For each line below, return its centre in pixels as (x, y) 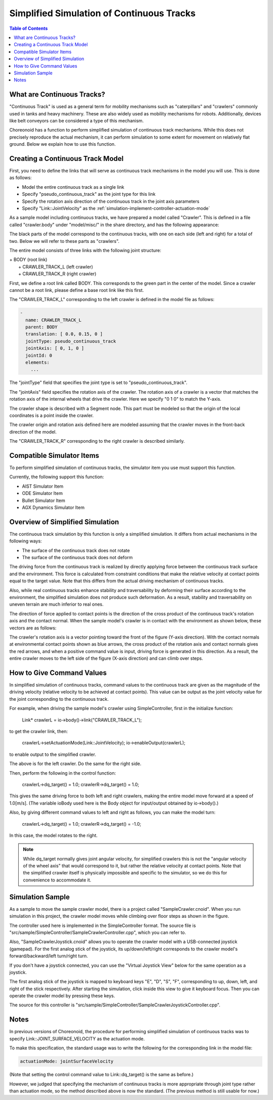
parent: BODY (41, 327)
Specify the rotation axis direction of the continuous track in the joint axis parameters (111, 201)
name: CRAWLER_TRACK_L (54, 320)
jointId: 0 (39, 355)
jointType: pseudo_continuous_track (71, 341)
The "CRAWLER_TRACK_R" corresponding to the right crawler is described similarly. (97, 441)
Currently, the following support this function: (57, 477)
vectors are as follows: (33, 628)
